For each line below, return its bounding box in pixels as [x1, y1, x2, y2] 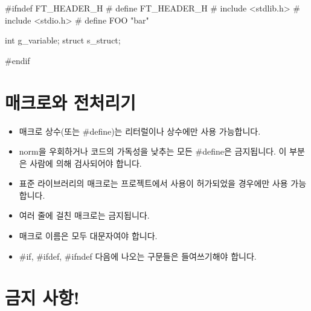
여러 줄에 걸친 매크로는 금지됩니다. [19, 209, 150, 222]
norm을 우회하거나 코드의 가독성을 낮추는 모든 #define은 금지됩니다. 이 [19, 145, 287, 158]
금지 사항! [5, 285, 80, 310]
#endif [5, 54, 30, 66]
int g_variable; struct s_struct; [5, 34, 121, 46]
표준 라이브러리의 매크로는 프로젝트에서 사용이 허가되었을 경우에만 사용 [19, 177, 288, 190]
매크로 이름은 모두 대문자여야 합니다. [19, 229, 158, 242]
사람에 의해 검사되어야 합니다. [30, 156, 142, 169]
